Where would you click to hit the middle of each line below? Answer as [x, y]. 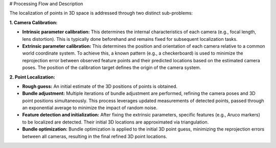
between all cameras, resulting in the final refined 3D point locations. [95, 136]
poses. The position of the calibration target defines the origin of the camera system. [112, 68]
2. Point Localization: [32, 77]
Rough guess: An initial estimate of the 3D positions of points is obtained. [100, 86]
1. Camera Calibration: [33, 22]
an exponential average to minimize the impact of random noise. [90, 108]
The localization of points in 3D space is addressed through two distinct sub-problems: [101, 13]
